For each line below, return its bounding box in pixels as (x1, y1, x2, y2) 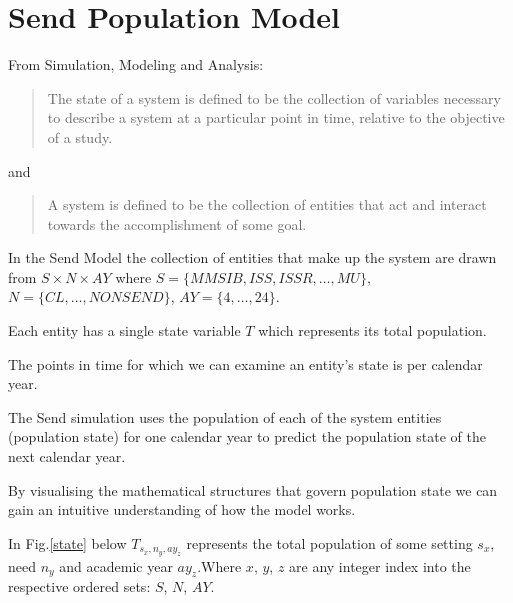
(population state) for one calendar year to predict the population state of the (8, 426, 486, 447)
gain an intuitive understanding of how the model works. (8, 499, 356, 520)
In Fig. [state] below (8, 532, 127, 553)
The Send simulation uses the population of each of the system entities (8, 406, 442, 427)
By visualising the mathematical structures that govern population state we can (8, 479, 498, 500)
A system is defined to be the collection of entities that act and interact (47, 194, 487, 215)
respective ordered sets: (8, 576, 151, 597)
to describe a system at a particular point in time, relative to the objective (47, 107, 505, 128)
